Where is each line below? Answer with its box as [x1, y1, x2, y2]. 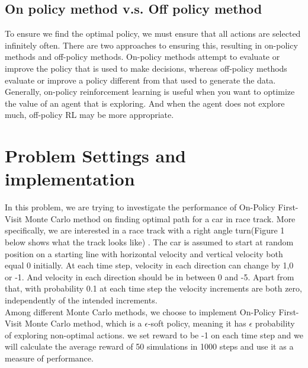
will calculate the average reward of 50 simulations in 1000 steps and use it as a [5, 340, 294, 353]
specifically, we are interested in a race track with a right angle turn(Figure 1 [5, 224, 285, 236]
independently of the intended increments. [5, 294, 158, 306]
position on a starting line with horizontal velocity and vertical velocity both [5, 247, 283, 260]
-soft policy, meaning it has [147, 317, 246, 329]
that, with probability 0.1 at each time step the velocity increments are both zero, [5, 282, 302, 295]
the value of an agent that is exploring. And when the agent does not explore [5, 97, 285, 109]
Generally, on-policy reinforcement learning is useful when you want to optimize [5, 85, 295, 98]
